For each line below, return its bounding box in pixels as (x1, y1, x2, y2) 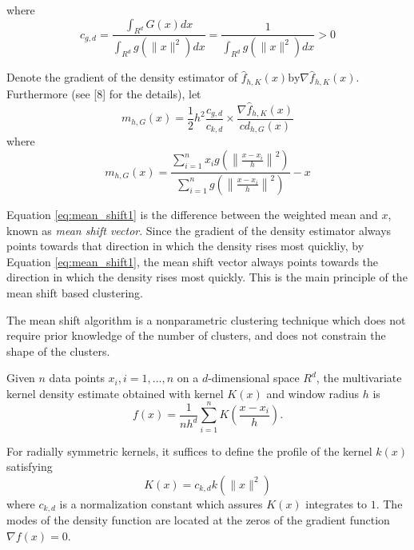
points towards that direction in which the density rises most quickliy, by (6, 237, 364, 254)
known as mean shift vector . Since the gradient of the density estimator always (6, 221, 392, 238)
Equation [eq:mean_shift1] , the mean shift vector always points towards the (6, 253, 379, 269)
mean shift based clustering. (6, 284, 143, 301)
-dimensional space (208, 369, 300, 386)
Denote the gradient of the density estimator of (6, 69, 237, 86)
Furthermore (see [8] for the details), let (6, 85, 201, 102)
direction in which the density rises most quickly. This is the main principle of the (6, 269, 408, 285)
